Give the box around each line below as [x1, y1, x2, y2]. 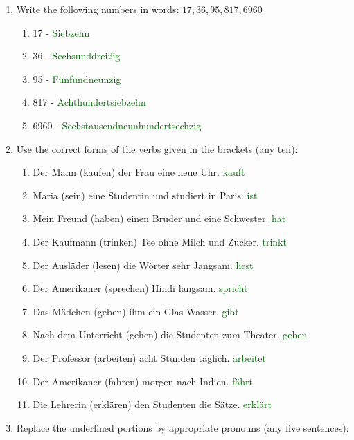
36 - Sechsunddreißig [33, 48, 121, 63]
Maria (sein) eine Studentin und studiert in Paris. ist [33, 187, 258, 202]
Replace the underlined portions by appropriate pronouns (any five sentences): [16, 420, 349, 434]
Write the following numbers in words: [16, 2, 179, 16]
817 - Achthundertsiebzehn [33, 95, 146, 109]
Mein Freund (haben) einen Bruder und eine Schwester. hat [33, 211, 286, 226]
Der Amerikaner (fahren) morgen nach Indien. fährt [33, 374, 254, 388]
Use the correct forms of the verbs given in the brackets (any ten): [16, 141, 298, 156]
